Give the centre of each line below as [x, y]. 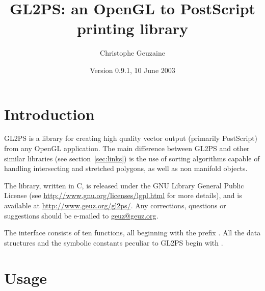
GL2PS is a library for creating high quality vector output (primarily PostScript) [131, 138]
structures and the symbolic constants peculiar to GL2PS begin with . [114, 242]
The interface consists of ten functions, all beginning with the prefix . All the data [132, 233]
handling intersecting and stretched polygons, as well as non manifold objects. [126, 168]
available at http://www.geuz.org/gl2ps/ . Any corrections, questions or [115, 205]
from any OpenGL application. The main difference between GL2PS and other [127, 148]
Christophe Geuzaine [132, 53]
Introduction [49, 114]
